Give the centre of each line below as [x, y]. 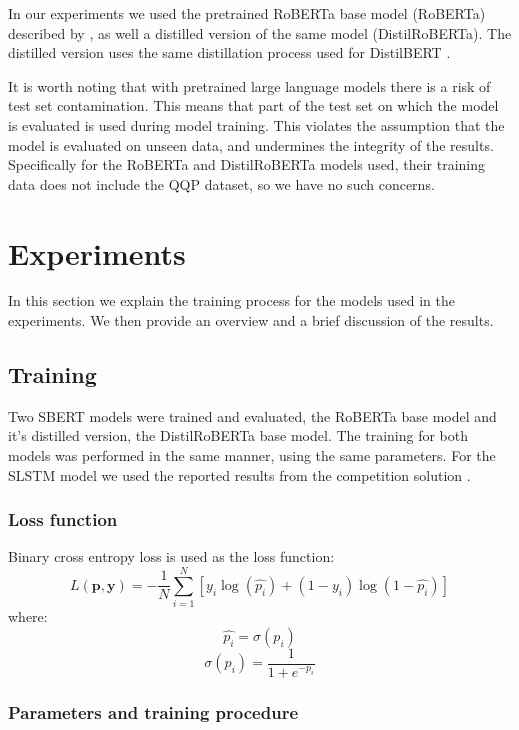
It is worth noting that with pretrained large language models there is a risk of [249, 85]
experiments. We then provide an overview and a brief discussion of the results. [251, 320]
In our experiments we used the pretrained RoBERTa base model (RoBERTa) [247, 13]
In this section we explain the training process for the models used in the [232, 300]
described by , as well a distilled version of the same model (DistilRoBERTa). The [260, 32]
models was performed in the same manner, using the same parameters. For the [252, 455]
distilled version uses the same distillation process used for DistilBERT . [229, 52]
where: [28, 616]
